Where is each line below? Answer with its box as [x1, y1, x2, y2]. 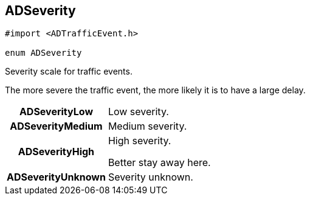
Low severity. [108, 105, 169, 118]
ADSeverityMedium [10, 120, 103, 133]
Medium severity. [108, 120, 187, 133]
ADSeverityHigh [18, 145, 95, 158]
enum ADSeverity [5, 48, 82, 58]
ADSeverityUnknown [7, 171, 106, 184]
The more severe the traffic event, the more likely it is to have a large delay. [5, 85, 306, 96]
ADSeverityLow [19, 105, 93, 118]
